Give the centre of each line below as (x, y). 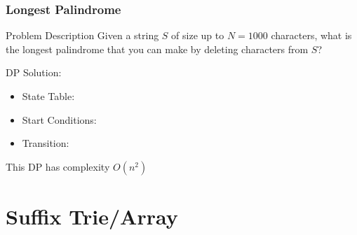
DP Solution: (34, 72)
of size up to (198, 35)
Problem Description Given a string (82, 35)
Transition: (46, 143)
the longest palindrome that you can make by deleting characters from (157, 49)
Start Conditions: (59, 119)
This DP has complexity (58, 166)
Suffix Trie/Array (92, 216)
